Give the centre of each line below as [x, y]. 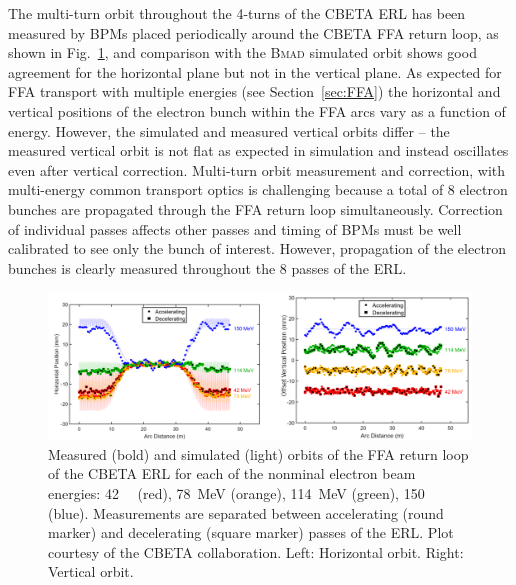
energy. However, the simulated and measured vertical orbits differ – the [229, 130]
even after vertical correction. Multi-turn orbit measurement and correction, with [257, 169]
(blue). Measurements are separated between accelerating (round [246, 512]
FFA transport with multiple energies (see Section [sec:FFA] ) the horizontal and [254, 91]
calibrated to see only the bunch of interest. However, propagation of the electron [257, 248]
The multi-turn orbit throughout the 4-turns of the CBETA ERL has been [237, 13]
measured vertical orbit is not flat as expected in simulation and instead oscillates [258, 150]
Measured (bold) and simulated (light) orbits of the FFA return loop [258, 453]
